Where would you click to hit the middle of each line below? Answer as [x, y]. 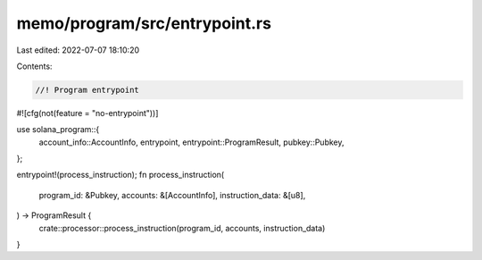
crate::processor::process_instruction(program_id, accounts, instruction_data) [182, 228]
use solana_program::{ [58, 130]
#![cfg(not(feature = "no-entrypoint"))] [87, 113]
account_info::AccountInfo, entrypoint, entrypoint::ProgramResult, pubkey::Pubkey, [191, 142]
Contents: [34, 66]
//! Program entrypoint [87, 90]
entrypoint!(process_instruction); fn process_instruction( [120, 175]
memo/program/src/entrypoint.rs [144, 23]
